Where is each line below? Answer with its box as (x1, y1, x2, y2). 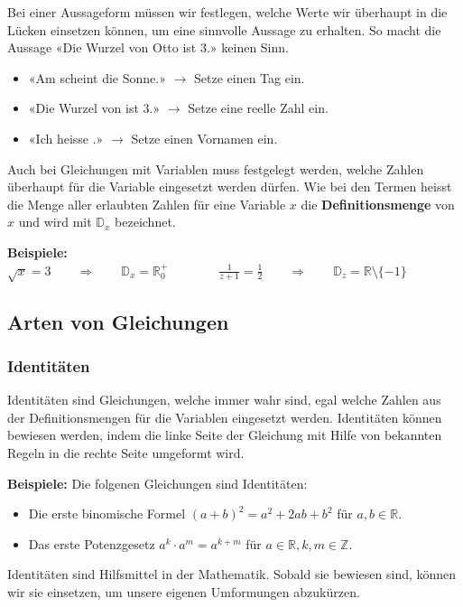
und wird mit (18, 212, 92, 231)
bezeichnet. (115, 212, 176, 231)
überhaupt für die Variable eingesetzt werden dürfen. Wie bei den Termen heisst (7, 177, 452, 196)
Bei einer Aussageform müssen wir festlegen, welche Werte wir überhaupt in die (7, 3, 448, 21)
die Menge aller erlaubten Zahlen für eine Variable (7, 194, 286, 213)
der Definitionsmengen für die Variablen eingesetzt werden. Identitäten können (7, 407, 442, 426)
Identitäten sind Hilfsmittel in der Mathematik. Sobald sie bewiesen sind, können (7, 565, 457, 584)
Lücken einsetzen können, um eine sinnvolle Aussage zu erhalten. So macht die (7, 20, 441, 39)
